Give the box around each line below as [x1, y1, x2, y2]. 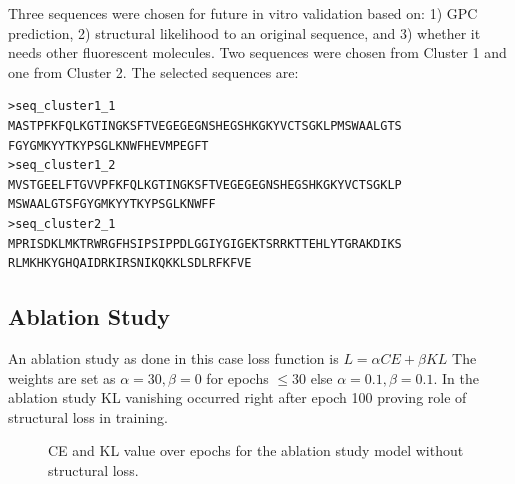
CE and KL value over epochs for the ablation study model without [48, 440, 464, 461]
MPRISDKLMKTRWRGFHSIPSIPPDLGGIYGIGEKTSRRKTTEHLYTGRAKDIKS [8, 236, 402, 251]
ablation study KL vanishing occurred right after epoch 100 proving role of [8, 387, 467, 408]
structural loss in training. [8, 406, 168, 427]
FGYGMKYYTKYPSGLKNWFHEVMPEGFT [8, 138, 209, 153]
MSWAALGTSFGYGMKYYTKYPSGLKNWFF [8, 197, 216, 212]
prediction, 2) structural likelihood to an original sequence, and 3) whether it [8, 22, 481, 43]
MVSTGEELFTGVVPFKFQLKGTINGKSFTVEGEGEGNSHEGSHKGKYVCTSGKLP [8, 177, 402, 192]
